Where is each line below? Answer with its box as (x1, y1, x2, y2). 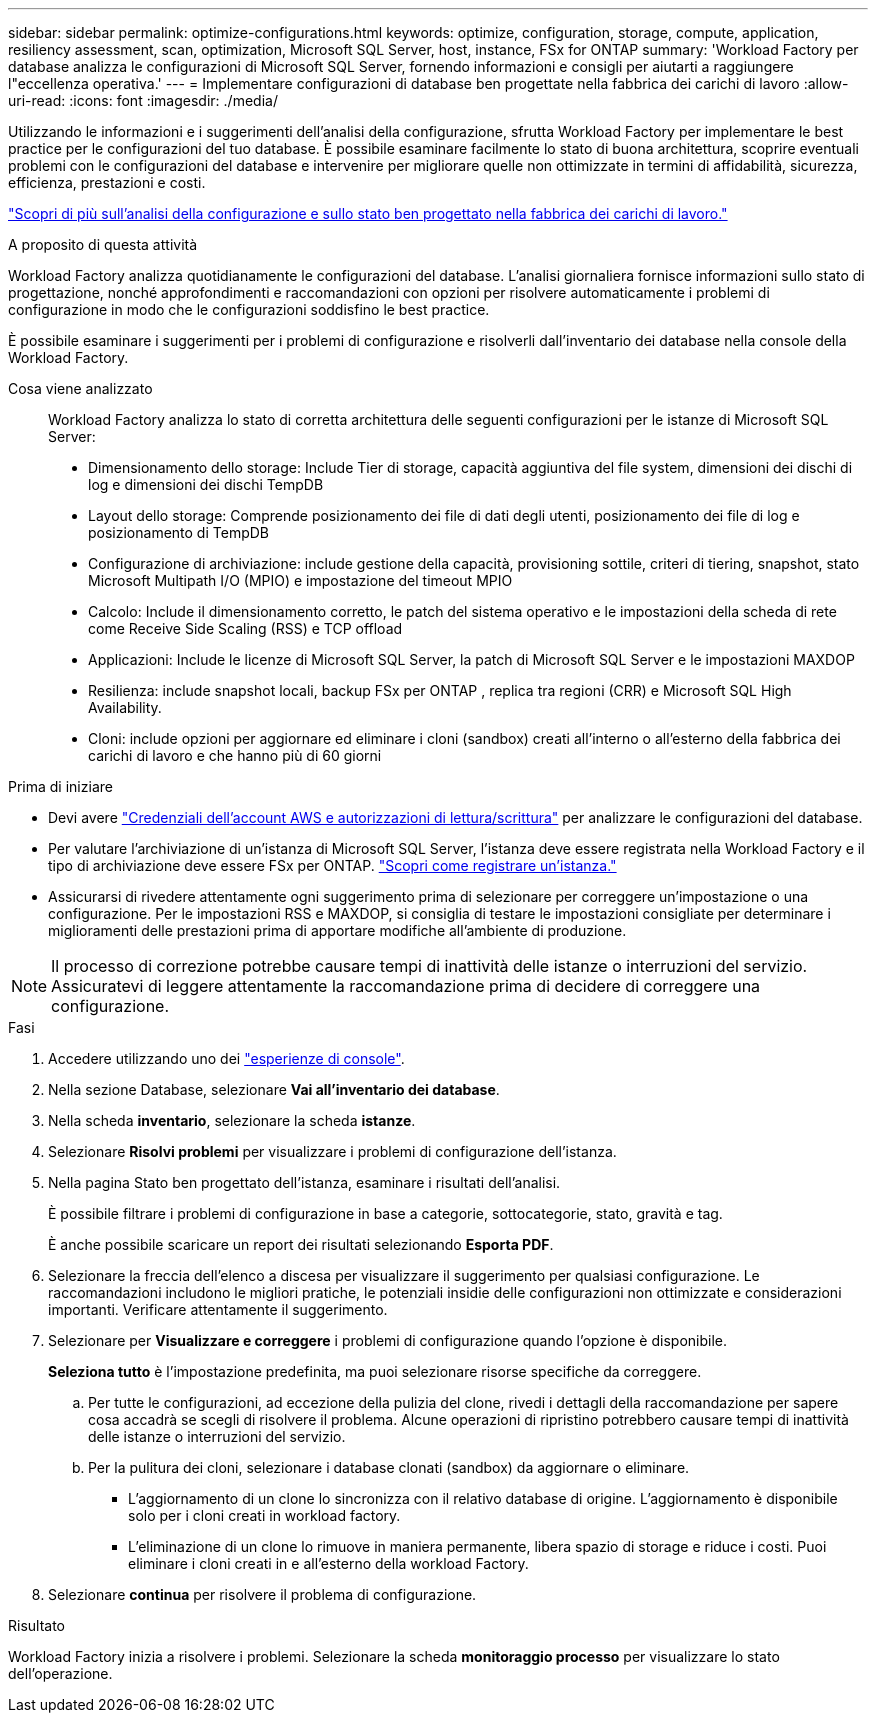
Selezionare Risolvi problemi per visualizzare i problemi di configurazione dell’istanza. (48, 1143, 617, 1160)
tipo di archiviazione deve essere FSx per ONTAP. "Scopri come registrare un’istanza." (48, 857, 617, 874)
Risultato (8, 1617, 66, 1634)
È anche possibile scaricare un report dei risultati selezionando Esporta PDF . (48, 1236, 554, 1253)
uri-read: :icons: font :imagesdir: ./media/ (8, 92, 278, 109)
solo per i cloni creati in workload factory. (128, 1507, 401, 1524)
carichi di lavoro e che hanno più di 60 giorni (88, 747, 382, 764)
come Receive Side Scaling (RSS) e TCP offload (88, 620, 403, 637)
